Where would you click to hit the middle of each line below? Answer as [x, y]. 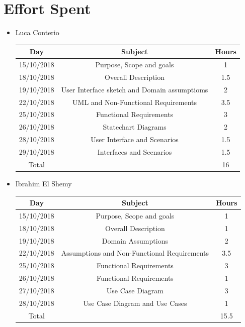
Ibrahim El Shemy [44, 183]
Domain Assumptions [135, 240]
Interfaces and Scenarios [135, 151]
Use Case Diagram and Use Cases [135, 303]
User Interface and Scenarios [135, 139]
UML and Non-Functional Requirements [135, 102]
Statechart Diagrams [135, 127]
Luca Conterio [37, 32]
